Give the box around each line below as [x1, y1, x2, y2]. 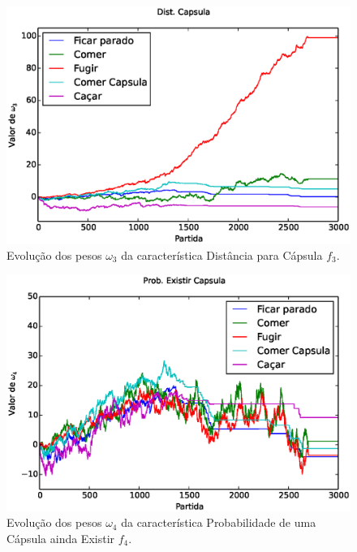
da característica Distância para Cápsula [121, 246, 323, 263]
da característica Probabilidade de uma [121, 514, 316, 531]
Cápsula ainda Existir [6, 529, 115, 546]
